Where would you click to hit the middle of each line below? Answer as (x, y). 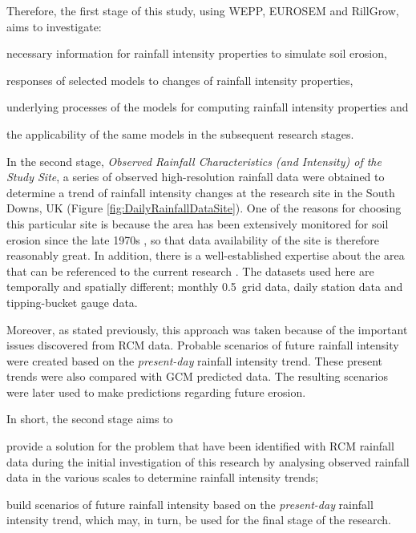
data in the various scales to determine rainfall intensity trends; (163, 477)
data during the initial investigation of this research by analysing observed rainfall (208, 461)
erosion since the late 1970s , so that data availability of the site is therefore (193, 239)
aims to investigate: (54, 26)
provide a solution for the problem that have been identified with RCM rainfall (200, 446)
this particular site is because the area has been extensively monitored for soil (198, 223)
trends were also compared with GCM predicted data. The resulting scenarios (197, 376)
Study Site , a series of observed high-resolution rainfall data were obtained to (196, 177)
